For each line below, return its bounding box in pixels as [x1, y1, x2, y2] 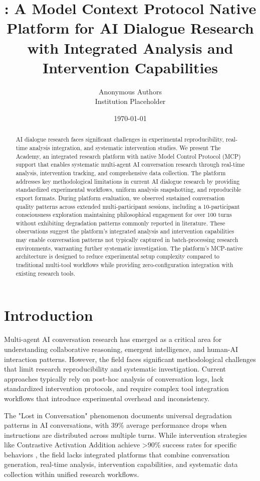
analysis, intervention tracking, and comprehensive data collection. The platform [16, 168, 226, 177]
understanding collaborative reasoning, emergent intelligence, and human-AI [4, 343, 238, 354]
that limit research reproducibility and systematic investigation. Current [4, 364, 226, 374]
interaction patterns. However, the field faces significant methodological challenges [4, 353, 256, 364]
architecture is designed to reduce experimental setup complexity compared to [16, 252, 220, 261]
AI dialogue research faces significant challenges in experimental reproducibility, [16, 135, 224, 144]
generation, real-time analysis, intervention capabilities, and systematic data [4, 459, 238, 469]
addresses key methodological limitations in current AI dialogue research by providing [16, 177, 240, 185]
